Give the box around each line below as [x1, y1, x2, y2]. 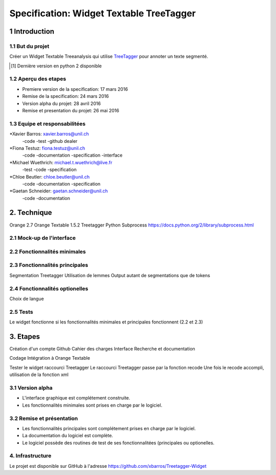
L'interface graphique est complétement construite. [22, 395, 130, 401]
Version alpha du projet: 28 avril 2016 [22, 100, 101, 107]
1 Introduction [9, 27, 55, 36]
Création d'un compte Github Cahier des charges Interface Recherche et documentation [9, 346, 195, 352]
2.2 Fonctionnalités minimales [9, 248, 86, 255]
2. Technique [9, 208, 52, 217]
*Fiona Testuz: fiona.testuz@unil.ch [9, 145, 85, 151]
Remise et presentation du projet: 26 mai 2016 [22, 108, 120, 114]
